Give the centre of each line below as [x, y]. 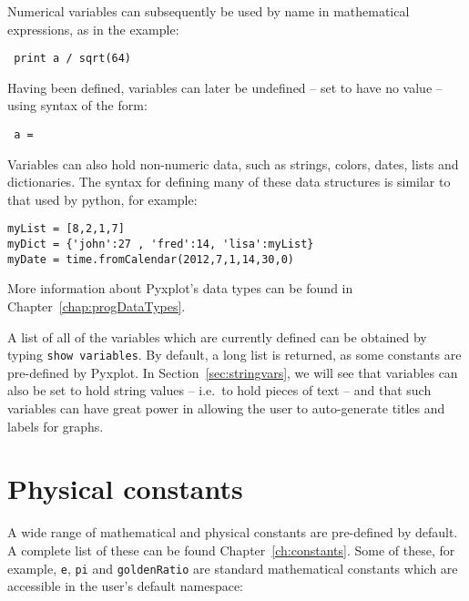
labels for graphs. [56, 426]
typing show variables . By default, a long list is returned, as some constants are [234, 355]
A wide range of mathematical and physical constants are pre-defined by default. [233, 532]
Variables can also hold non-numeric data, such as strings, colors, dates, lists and [233, 163]
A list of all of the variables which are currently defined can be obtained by [217, 336]
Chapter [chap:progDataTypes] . [97, 306]
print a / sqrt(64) [73, 59]
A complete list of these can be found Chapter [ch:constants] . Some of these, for [231, 550]
